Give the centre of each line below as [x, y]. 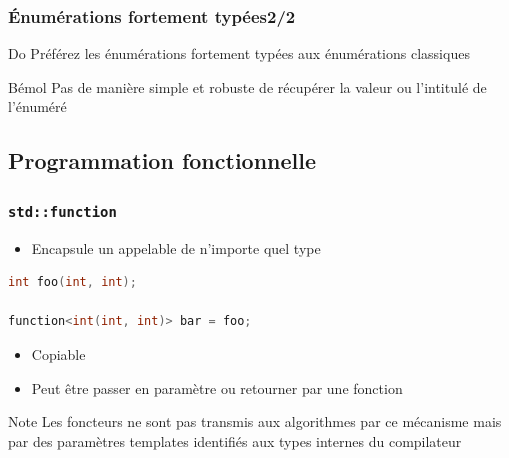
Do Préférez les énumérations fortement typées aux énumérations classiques [239, 53]
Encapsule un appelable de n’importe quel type [176, 247]
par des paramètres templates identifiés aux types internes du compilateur [235, 440]
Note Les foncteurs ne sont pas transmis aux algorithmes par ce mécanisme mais [255, 421]
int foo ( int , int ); [72, 282]
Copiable [58, 353]
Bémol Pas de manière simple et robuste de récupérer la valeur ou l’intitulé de [247, 86]
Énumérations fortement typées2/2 [152, 15]
